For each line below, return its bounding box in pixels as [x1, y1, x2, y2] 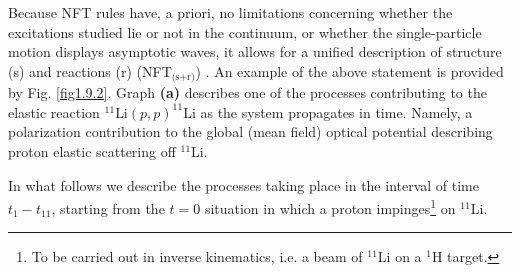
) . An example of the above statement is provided [195, 60, 504, 81]
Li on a [377, 246, 422, 267]
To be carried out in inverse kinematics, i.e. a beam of [31, 246, 363, 267]
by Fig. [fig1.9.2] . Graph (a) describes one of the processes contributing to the [8, 82, 487, 103]
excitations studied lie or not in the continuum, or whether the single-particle [8, 21, 482, 42]
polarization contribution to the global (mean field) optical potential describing [8, 121, 493, 142]
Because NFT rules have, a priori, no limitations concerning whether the [8, 2, 453, 22]
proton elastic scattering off [8, 141, 176, 162]
